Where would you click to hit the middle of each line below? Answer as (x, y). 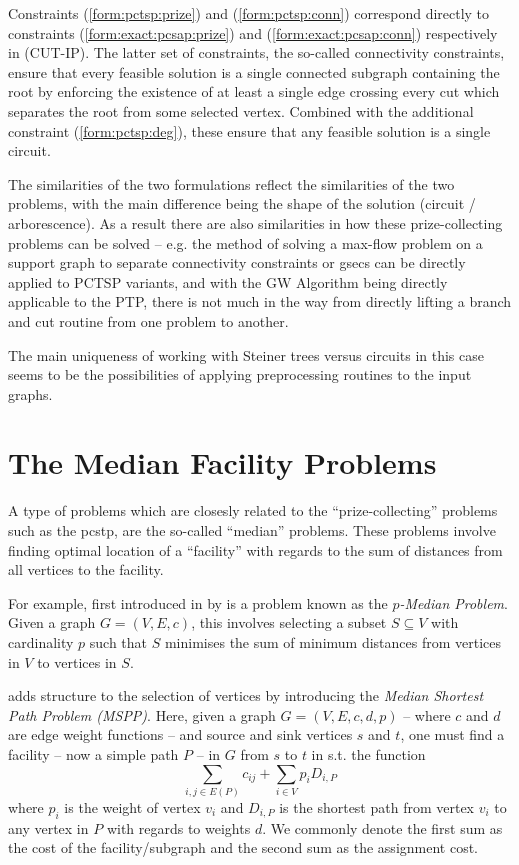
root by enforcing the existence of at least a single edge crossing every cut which (254, 91)
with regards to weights (178, 827)
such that (118, 641)
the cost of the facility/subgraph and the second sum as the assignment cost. (243, 847)
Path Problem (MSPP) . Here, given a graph (142, 714)
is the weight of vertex (132, 806)
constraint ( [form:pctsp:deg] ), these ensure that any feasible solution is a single (249, 130)
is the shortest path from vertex (377, 806)
